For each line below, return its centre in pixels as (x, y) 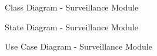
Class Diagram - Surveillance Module (72, 7)
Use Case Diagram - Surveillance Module (78, 46)
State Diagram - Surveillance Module (72, 27)
